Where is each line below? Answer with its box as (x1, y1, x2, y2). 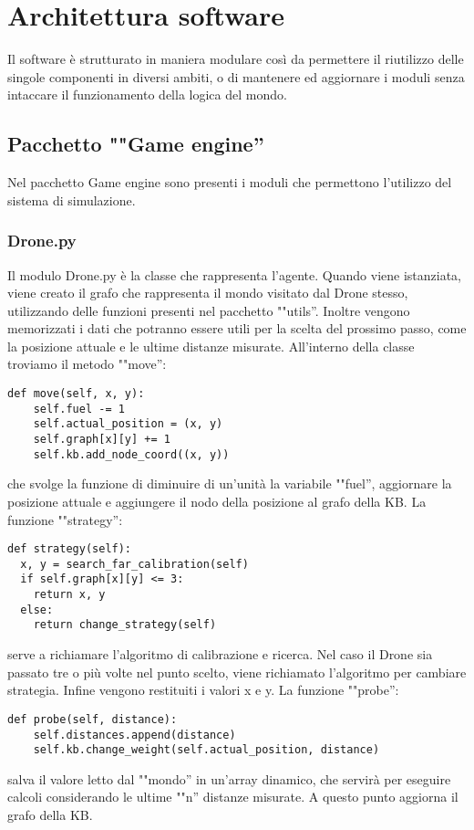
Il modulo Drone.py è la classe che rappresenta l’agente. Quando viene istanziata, (7, 265, 461, 284)
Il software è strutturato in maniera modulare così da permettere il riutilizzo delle (7, 49, 464, 68)
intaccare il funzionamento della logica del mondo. (7, 85, 287, 104)
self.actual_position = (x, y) (33, 417, 223, 431)
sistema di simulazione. (7, 190, 136, 209)
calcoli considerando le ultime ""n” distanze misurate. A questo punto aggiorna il (7, 787, 459, 806)
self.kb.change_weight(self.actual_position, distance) (33, 743, 380, 757)
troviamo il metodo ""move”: (7, 354, 167, 373)
